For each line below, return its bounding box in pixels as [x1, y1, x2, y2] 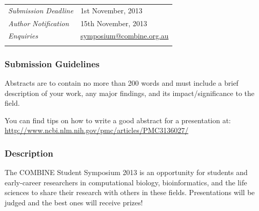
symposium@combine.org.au [80, 30, 169, 41]
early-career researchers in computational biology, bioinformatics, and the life [5, 177, 247, 187]
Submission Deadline [8, 5, 73, 15]
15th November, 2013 [80, 17, 147, 28]
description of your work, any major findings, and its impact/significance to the [5, 87, 255, 98]
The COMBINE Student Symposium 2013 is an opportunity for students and [5, 167, 248, 178]
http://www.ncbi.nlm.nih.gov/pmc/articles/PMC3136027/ [5, 125, 189, 136]
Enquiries [8, 30, 38, 41]
